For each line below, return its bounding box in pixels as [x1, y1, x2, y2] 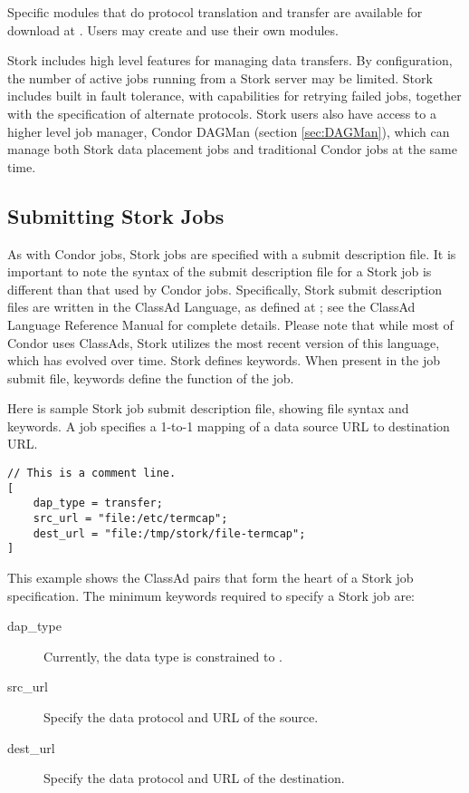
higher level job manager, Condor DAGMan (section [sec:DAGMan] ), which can [7, 121, 450, 140]
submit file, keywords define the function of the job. [7, 368, 294, 387]
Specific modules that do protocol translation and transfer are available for [7, 3, 423, 21]
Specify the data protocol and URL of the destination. [43, 769, 345, 788]
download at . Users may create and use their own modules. [7, 20, 339, 39]
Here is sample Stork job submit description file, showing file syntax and [7, 399, 409, 418]
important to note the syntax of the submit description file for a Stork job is [7, 262, 432, 281]
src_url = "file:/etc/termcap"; [33, 512, 228, 526]
